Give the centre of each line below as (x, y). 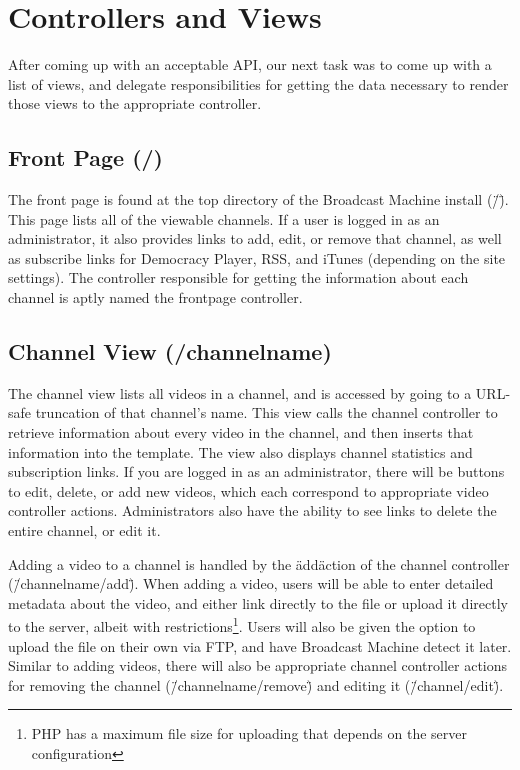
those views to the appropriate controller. (135, 103)
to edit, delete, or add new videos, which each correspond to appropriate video (248, 490)
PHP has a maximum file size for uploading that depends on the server (249, 733)
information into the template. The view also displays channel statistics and (240, 451)
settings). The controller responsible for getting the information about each (238, 277)
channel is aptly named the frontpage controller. (155, 297)
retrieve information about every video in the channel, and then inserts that (241, 432)
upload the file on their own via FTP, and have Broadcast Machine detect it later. (260, 645)
